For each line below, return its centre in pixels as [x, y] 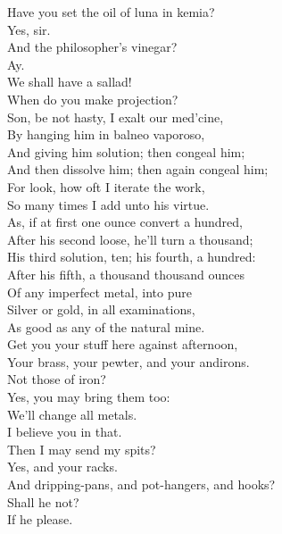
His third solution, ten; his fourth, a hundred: [132, 257]
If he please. [40, 519]
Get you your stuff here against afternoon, [123, 344]
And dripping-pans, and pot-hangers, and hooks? [141, 484]
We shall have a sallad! [70, 82]
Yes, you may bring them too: [89, 397]
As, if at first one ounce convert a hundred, [125, 222]
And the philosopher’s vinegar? [92, 47]
